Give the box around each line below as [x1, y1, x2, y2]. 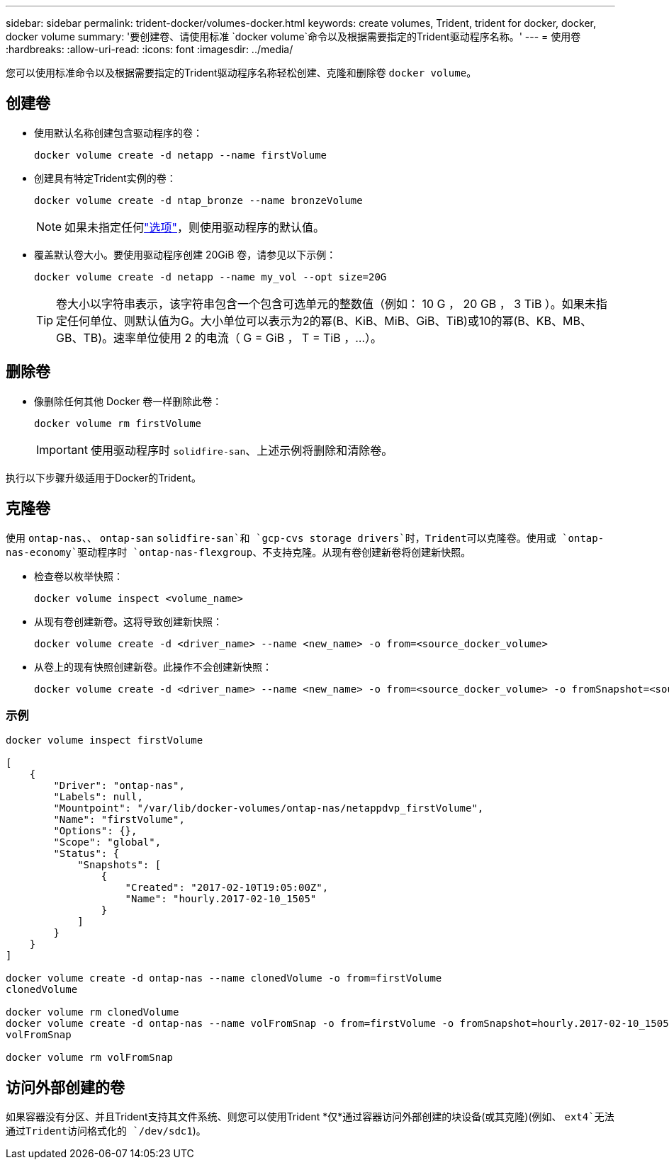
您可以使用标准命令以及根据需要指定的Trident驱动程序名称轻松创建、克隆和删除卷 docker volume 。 [6, 67, 477, 79]
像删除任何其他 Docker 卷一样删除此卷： [34, 394, 223, 407]
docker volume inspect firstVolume [6, 734, 203, 746]
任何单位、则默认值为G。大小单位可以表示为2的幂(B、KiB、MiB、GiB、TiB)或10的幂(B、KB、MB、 [67, 313, 592, 328]
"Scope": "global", [53, 836, 162, 848]
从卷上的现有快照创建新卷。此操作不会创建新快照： [34, 660, 272, 673]
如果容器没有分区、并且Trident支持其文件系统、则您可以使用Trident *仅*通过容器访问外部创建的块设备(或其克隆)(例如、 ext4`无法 [6, 1110, 614, 1123]
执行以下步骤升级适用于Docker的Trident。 [6, 471, 201, 484]
